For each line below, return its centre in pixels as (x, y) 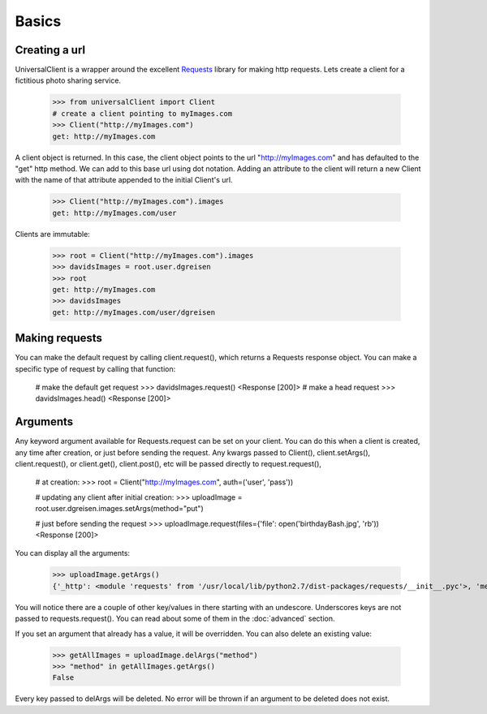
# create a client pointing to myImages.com (142, 113)
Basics (38, 21)
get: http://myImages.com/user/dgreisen (134, 312)
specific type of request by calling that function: (95, 368)
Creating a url (50, 50)
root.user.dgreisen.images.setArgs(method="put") (119, 509)
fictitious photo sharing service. (68, 80)
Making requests (59, 338)
